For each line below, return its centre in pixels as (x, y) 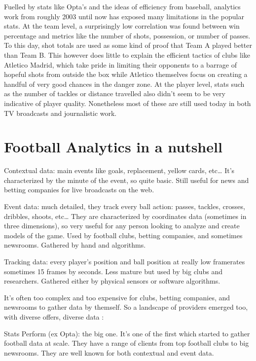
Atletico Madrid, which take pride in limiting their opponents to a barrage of (121, 64)
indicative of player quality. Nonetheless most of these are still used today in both (128, 103)
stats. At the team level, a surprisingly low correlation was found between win (122, 26)
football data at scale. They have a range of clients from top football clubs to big (127, 343)
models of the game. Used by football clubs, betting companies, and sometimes (123, 235)
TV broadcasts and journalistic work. (60, 113)
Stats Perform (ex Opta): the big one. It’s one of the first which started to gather (127, 333)
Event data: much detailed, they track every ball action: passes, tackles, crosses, (125, 206)
